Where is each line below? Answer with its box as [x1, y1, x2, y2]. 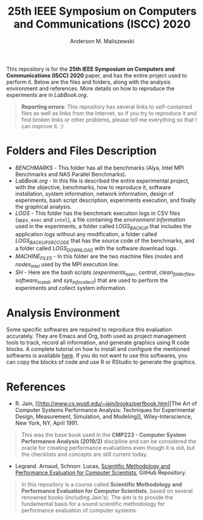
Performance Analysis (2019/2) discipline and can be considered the [21, 438, 196, 445]
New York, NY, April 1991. [15, 419, 79, 427]
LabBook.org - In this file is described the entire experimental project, [15, 177, 190, 184]
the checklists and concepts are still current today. [21, 450, 148, 458]
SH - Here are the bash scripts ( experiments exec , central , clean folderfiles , [15, 269, 196, 277]
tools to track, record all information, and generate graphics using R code [6, 339, 190, 346]
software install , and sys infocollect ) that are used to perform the [15, 276, 168, 285]
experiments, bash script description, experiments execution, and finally [15, 197, 196, 204]
